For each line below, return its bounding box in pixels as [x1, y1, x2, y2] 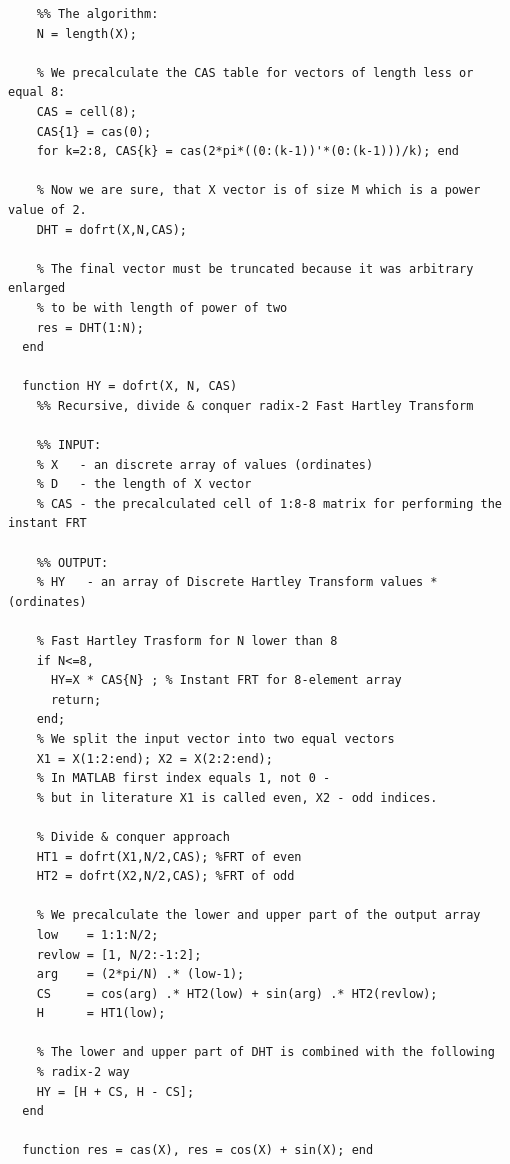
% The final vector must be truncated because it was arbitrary [36, 261, 474, 276]
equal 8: [8, 85, 66, 100]
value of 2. [8, 202, 87, 217]
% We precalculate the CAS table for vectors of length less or [36, 65, 474, 80]
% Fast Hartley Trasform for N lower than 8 [36, 634, 338, 648]
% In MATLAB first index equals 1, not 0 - [36, 771, 331, 786]
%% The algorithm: [36, 7, 159, 21]
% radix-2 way [36, 1065, 130, 1080]
